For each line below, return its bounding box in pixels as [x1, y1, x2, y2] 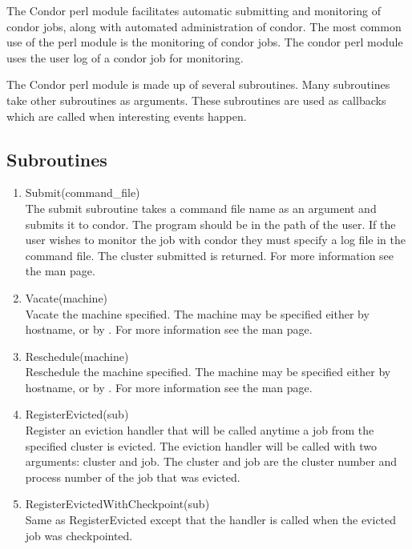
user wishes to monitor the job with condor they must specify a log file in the [25, 231, 406, 248]
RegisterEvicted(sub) [25, 406, 129, 423]
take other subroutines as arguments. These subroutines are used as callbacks [6, 91, 386, 108]
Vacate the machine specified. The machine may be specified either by [25, 305, 370, 322]
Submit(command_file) [25, 184, 140, 201]
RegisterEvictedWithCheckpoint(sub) [25, 495, 210, 512]
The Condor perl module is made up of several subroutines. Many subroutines [6, 76, 390, 93]
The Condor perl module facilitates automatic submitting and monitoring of [6, 2, 381, 18]
